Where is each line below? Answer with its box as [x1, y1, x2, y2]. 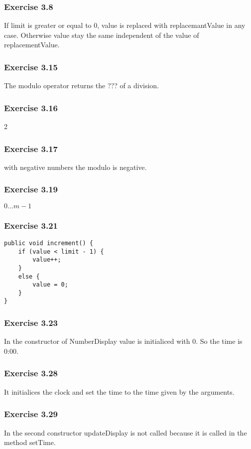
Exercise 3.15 [4, 60, 58, 73]
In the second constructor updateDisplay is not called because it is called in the [4, 427, 247, 438]
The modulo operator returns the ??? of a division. [4, 80, 159, 91]
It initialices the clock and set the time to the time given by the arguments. [4, 386, 235, 397]
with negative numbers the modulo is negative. [4, 161, 147, 172]
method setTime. [4, 437, 56, 448]
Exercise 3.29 [4, 408, 58, 420]
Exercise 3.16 [4, 101, 58, 114]
